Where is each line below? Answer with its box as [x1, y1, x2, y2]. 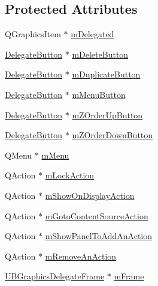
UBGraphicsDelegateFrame [5, 270, 105, 282]
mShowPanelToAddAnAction [45, 230, 153, 242]
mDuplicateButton [72, 68, 141, 81]
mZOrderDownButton [72, 129, 153, 141]
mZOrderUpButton [72, 108, 143, 121]
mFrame [114, 270, 144, 282]
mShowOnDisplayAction [45, 189, 135, 201]
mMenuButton [72, 88, 126, 100]
